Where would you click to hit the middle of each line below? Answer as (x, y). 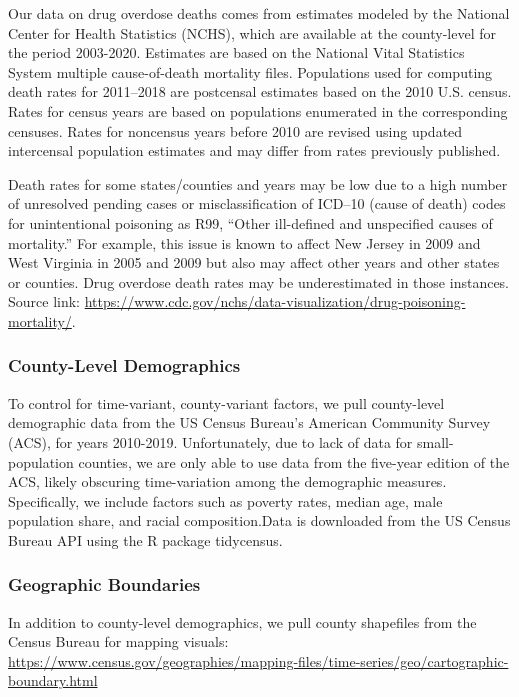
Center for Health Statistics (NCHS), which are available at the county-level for (252, 32)
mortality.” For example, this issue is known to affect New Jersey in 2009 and (244, 242)
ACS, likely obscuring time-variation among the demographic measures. (227, 481)
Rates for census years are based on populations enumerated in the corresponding (258, 110)
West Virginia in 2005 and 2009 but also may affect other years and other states (254, 262)
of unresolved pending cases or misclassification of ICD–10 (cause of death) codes (257, 203)
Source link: (44, 301)
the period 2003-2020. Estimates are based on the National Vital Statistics (236, 52)
